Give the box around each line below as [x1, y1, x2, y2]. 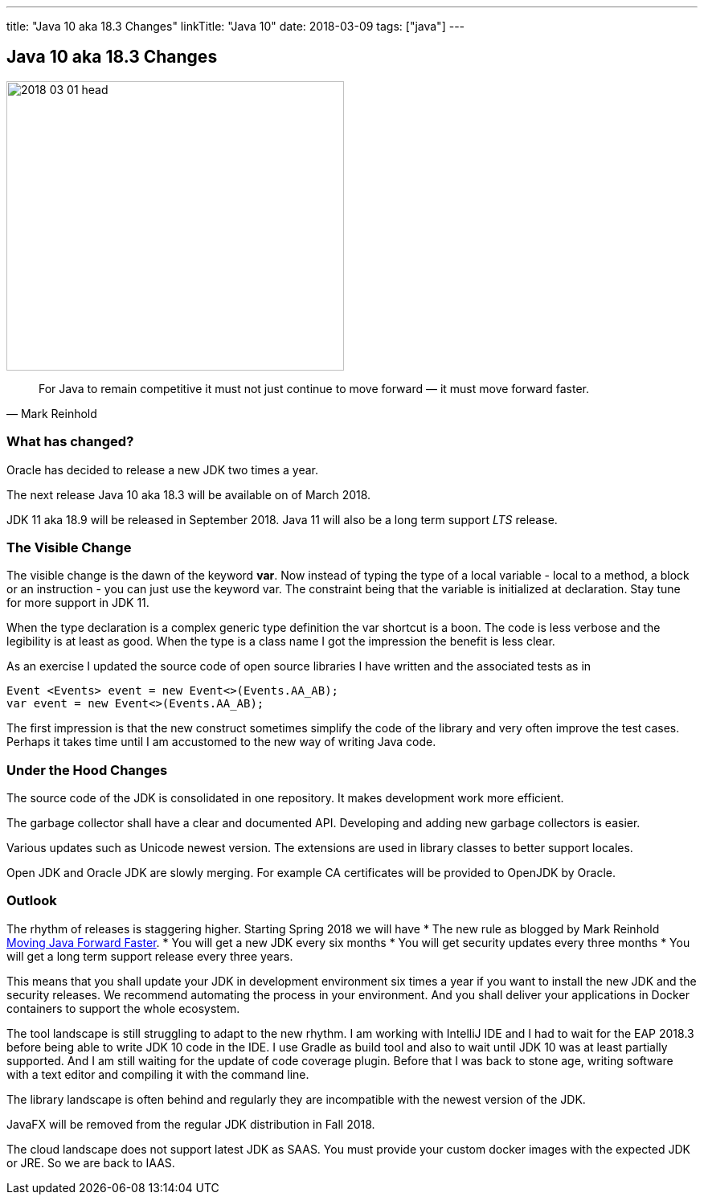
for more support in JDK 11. [6, 596, 149, 610]
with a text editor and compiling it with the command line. [6, 1067, 309, 1081]
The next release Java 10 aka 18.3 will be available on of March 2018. [6, 487, 371, 502]
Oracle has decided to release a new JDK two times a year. [6, 462, 319, 477]
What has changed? [6, 433, 134, 450]
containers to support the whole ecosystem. [6, 1001, 240, 1015]
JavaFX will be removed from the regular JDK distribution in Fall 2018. [6, 1117, 375, 1131]
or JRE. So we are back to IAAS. [6, 1155, 175, 1170]
